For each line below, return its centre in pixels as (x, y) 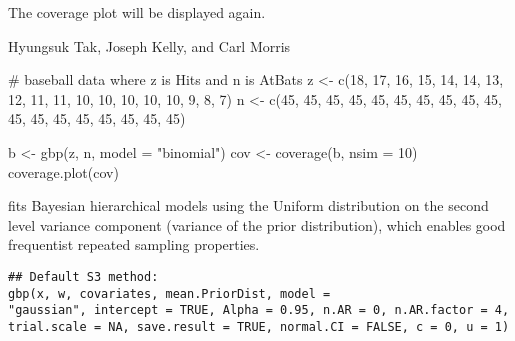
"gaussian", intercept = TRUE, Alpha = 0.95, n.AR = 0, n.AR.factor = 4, (259, 310)
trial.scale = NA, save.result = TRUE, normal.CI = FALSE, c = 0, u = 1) (259, 326)
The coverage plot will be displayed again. (137, 12)
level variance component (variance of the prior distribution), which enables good (257, 224)
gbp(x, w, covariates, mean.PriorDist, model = (169, 293)
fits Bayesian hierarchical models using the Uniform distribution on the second (248, 205)
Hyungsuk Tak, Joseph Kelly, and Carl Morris (149, 45)
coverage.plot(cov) (63, 171)
